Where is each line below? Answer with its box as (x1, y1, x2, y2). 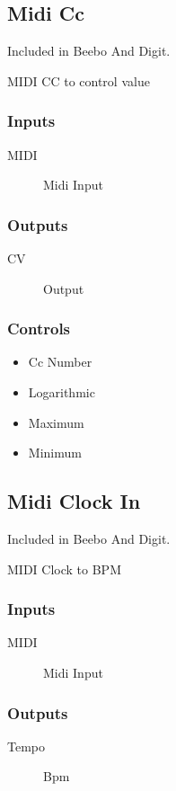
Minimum (28, 443, 82, 462)
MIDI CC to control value (7, 71, 150, 90)
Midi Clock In (7, 487, 141, 515)
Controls (7, 317, 71, 340)
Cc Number (28, 352, 92, 371)
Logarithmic (28, 383, 95, 402)
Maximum (28, 413, 84, 431)
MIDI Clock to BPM (7, 559, 121, 578)
